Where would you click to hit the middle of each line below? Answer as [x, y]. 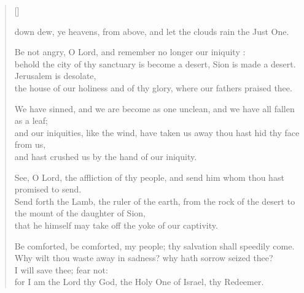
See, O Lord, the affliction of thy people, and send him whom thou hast [149, 177]
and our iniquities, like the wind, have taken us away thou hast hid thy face [157, 132]
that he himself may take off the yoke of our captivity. [116, 225]
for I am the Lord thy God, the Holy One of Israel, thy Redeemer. [139, 282]
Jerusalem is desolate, [55, 76]
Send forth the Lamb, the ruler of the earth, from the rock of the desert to [155, 201]
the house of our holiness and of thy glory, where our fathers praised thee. [153, 87]
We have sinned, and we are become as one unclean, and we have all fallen [154, 108]
